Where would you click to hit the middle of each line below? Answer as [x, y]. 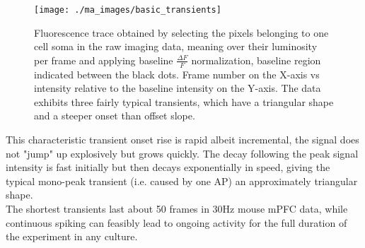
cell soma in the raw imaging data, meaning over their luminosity [176, 46]
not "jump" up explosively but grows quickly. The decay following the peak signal [182, 153]
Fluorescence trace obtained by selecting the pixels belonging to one [181, 32]
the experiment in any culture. [72, 236]
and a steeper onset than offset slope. [115, 116]
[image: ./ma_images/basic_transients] [128, 10]
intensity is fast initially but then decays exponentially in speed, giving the [168, 167]
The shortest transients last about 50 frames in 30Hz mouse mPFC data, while [177, 209]
